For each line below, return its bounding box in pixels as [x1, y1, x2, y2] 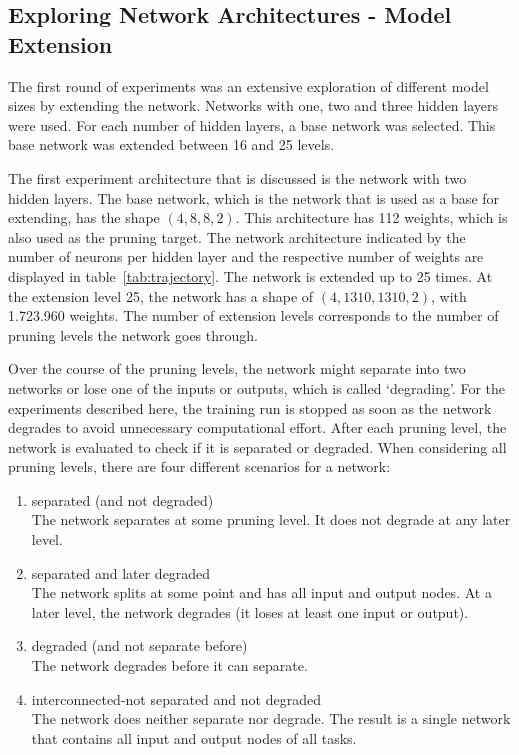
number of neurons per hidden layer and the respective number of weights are [8, 246, 484, 267]
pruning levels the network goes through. [8, 324, 258, 345]
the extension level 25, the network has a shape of [8, 285, 314, 306]
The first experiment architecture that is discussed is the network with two [8, 167, 467, 188]
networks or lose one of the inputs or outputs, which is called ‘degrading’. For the [8, 377, 506, 398]
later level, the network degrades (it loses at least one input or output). [31, 601, 469, 622]
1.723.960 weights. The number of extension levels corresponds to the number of [8, 305, 499, 326]
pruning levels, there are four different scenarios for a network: [8, 456, 391, 477]
